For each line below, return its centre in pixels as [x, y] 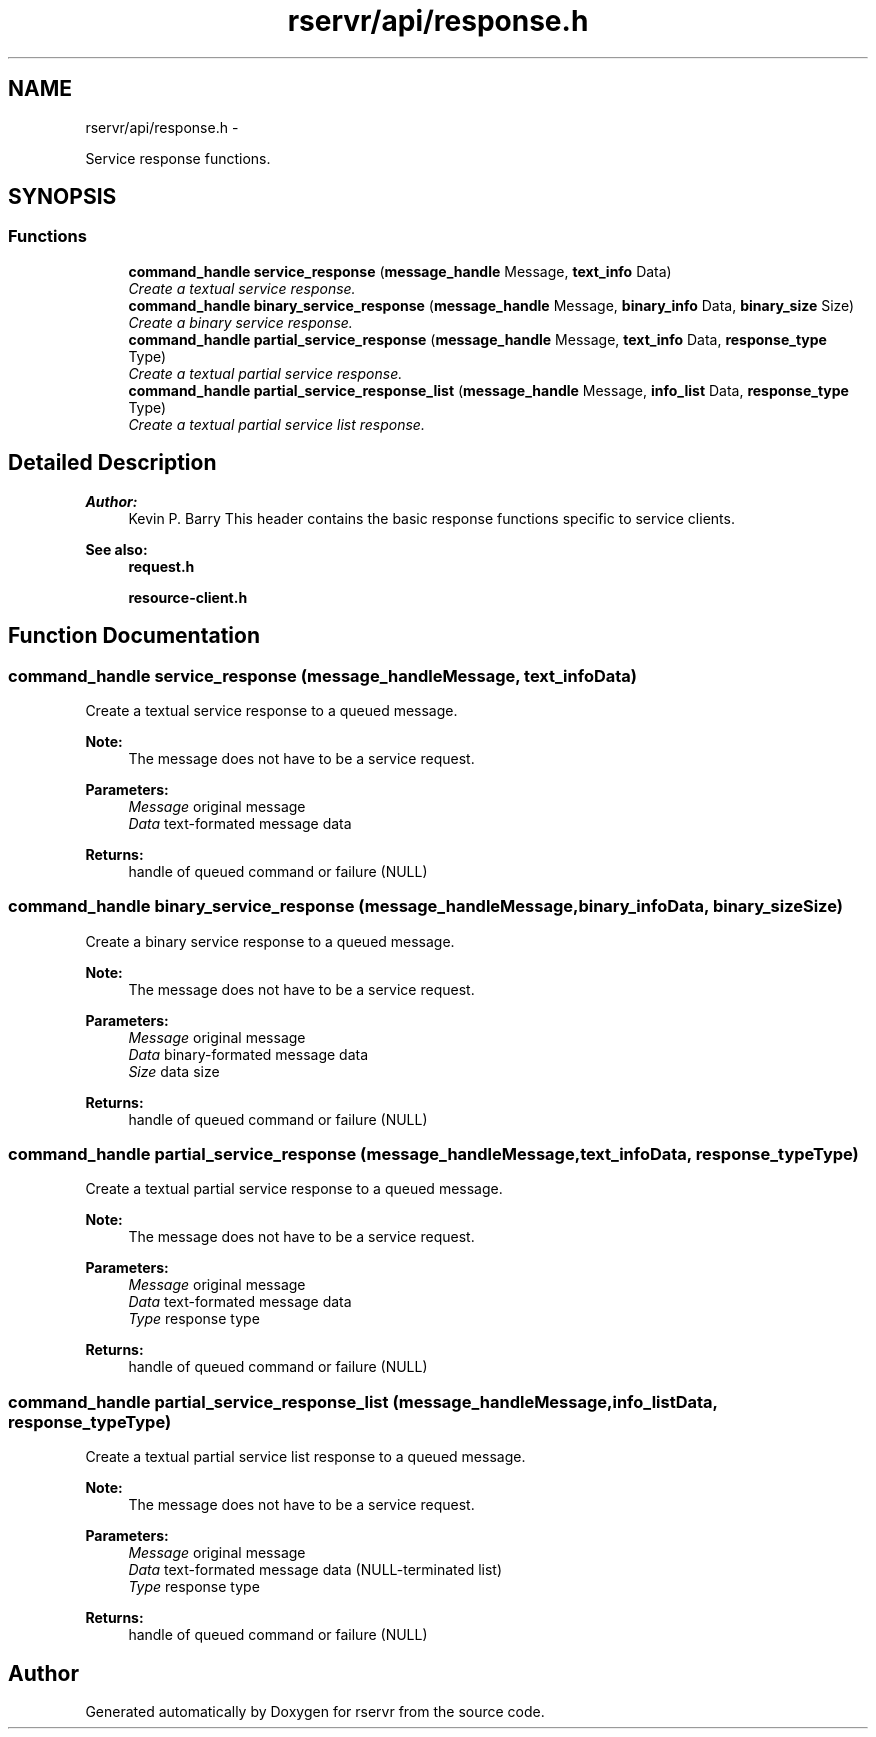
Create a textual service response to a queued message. [271, 710]
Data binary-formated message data [248, 1054]
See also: [116, 549]
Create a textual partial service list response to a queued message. [305, 1457]
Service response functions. [178, 158]
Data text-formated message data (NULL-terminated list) [315, 1570]
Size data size [174, 1071]
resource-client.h [188, 597]
